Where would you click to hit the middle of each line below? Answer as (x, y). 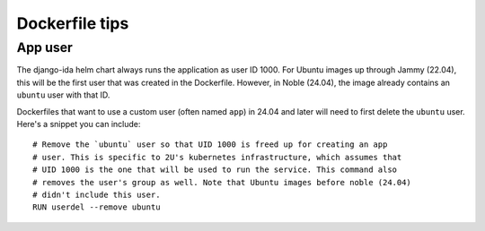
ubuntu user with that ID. (63, 95)
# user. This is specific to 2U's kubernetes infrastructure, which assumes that (217, 157)
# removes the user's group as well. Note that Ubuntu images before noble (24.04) (222, 182)
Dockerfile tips (73, 23)
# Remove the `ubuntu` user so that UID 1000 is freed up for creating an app (210, 145)
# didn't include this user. (97, 194)
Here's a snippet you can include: (79, 124)
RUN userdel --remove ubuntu (97, 207)
